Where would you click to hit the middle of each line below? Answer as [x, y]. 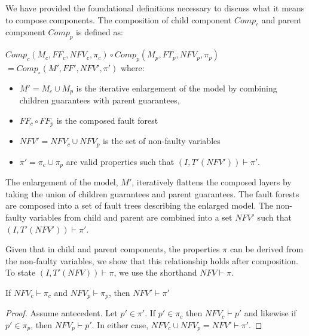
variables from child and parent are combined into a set [131, 217]
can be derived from [267, 249]
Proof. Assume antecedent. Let [62, 313]
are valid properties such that [120, 161]
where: [132, 67]
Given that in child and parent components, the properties [113, 249]
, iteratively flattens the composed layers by [212, 182]
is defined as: [100, 32]
